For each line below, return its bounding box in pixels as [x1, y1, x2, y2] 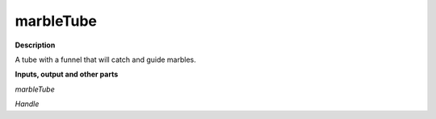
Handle [15, 99, 40, 109]
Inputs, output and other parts [15, 69, 119, 80]
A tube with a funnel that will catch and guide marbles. [15, 55, 197, 64]
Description [15, 40, 56, 50]
